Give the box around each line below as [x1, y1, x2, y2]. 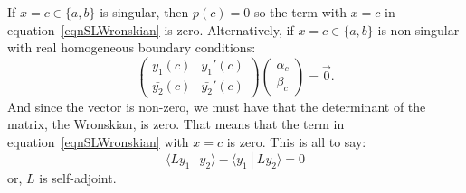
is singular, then [100, 3, 189, 21]
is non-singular [377, 20, 460, 39]
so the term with [253, 3, 347, 21]
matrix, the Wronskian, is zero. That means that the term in [7, 115, 345, 133]
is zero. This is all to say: [226, 132, 366, 151]
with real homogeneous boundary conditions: [7, 38, 256, 57]
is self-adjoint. [39, 169, 117, 188]
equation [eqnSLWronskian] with [7, 132, 189, 151]
